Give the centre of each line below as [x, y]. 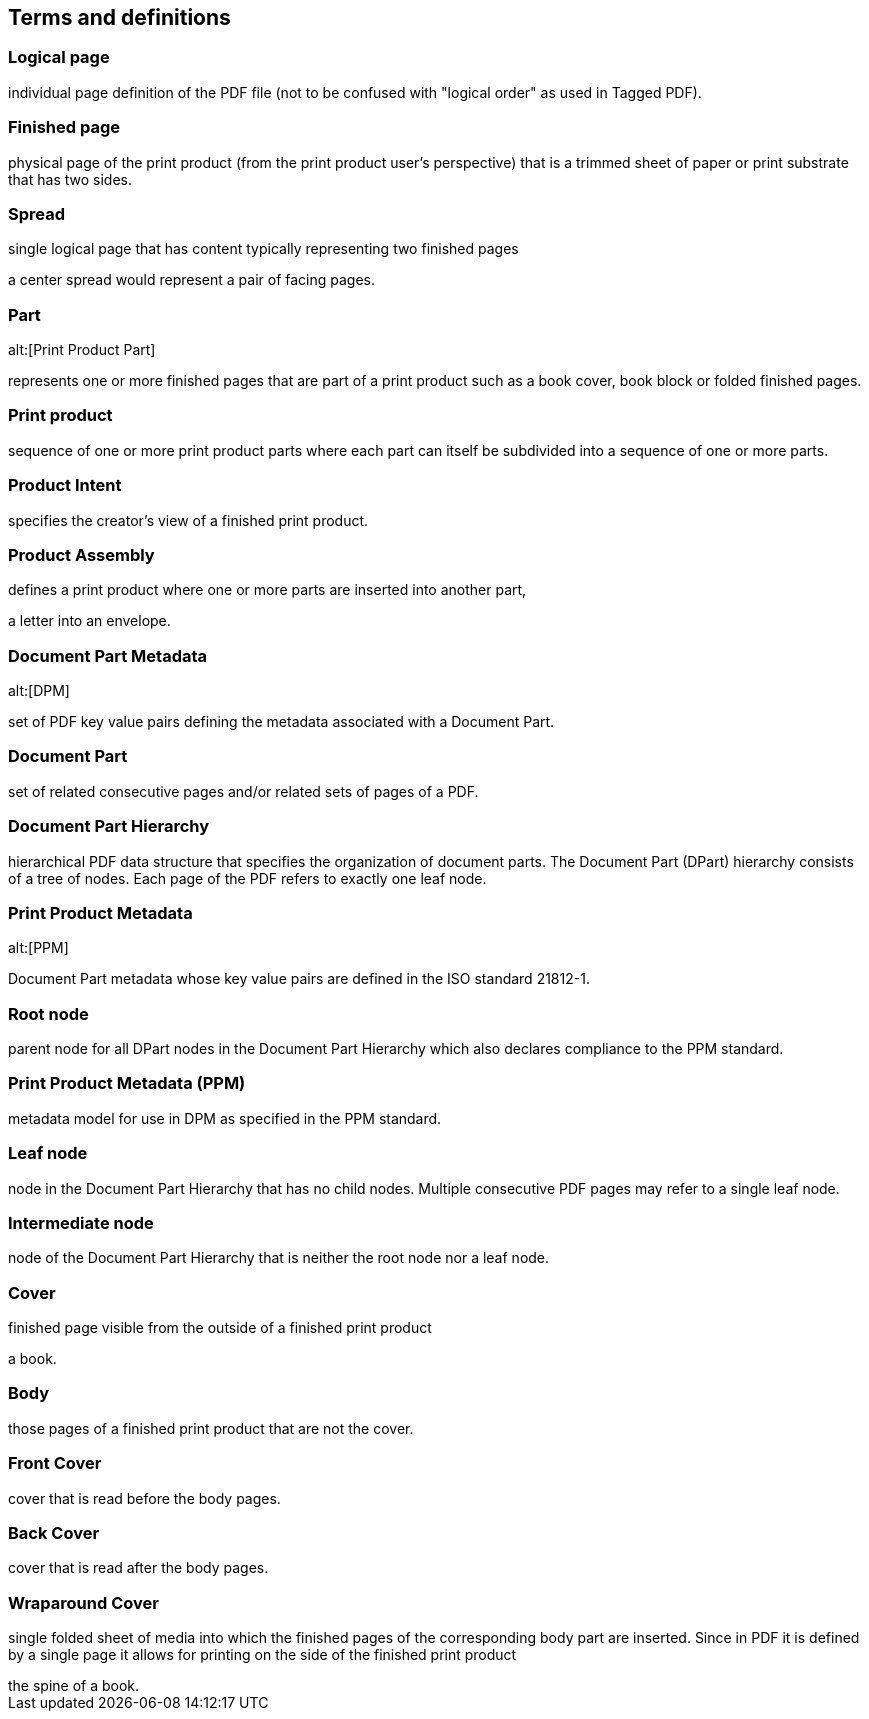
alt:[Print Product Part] [82, 350]
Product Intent [65, 485]
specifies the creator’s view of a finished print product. [188, 520]
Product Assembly [81, 554]
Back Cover [54, 1532]
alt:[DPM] [39, 691]
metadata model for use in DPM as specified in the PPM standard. [225, 1118]
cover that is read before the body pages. [144, 1498]
